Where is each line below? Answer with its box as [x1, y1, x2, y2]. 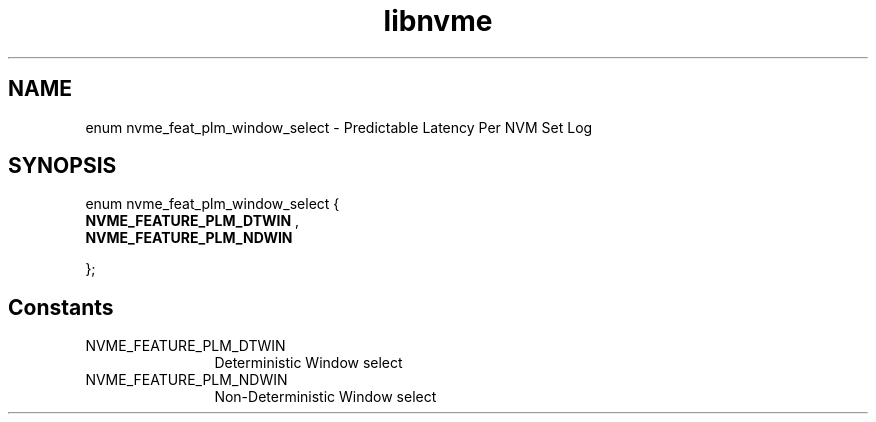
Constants [8, 294, 114, 320]
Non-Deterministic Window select [214, 388, 437, 406]
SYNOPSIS [8, 153, 117, 179]
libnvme [383, 4, 493, 38]
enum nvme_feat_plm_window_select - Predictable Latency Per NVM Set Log [85, 118, 593, 136]
